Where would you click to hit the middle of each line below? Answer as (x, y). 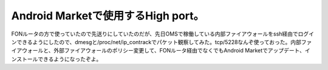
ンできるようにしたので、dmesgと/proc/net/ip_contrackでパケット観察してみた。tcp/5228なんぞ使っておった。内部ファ (162, 42)
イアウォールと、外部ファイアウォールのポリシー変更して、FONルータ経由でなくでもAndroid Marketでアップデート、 (158, 51)
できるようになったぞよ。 (70, 59)
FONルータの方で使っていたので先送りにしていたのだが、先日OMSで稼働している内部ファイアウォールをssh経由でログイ (163, 34)
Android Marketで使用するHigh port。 (108, 16)
